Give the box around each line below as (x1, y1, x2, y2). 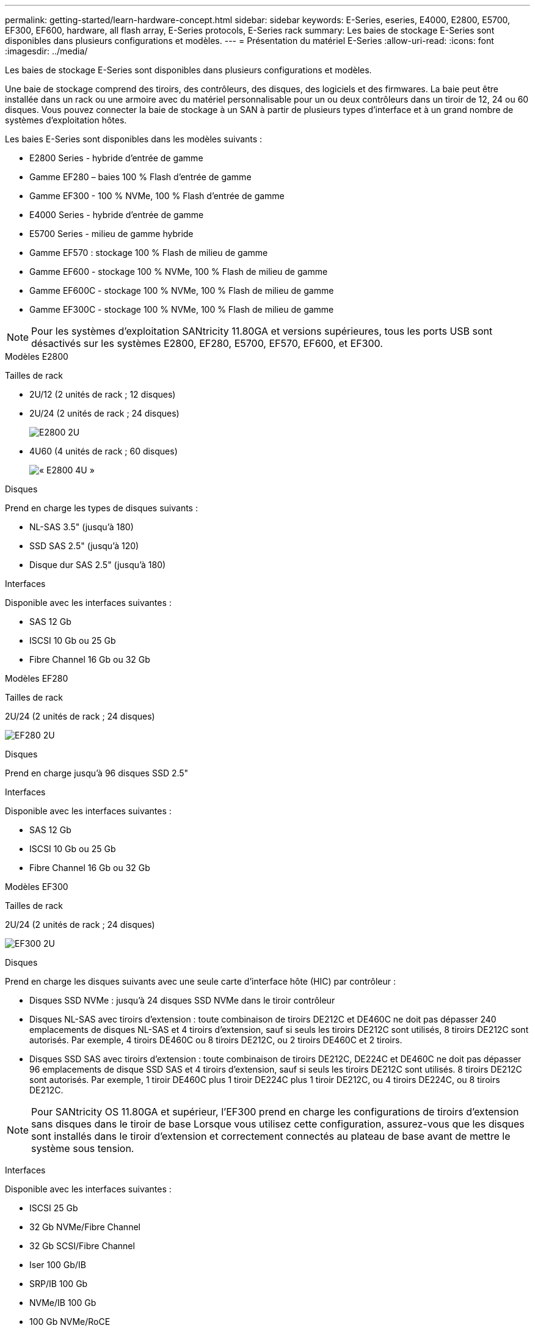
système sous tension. (31, 1142, 134, 1154)
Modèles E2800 (5, 351, 68, 362)
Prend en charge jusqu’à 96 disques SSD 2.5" (5, 768, 189, 778)
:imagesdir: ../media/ (5, 46, 88, 56)
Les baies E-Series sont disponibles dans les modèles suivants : (5, 134, 263, 144)
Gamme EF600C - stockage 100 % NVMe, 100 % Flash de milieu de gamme (29, 285, 334, 296)
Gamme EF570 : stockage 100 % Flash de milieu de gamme (29, 247, 268, 258)
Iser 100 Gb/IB (29, 1260, 86, 1270)
